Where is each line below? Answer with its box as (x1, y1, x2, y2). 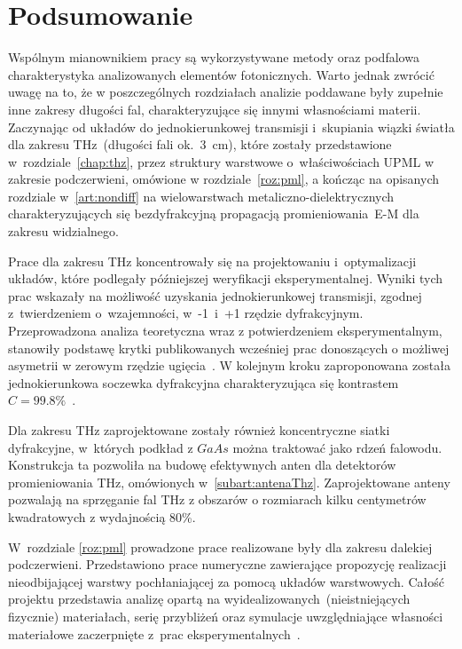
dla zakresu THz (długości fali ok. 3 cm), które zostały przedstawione (8, 135, 392, 154)
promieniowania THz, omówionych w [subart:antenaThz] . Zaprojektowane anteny (8, 472, 450, 491)
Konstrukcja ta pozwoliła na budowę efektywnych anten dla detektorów (8, 455, 396, 474)
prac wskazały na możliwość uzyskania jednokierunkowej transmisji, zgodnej (8, 286, 422, 305)
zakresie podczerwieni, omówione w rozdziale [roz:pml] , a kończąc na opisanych (8, 170, 439, 188)
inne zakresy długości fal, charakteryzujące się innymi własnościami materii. (8, 99, 421, 118)
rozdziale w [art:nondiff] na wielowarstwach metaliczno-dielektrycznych (8, 186, 395, 205)
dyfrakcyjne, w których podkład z (8, 438, 193, 456)
